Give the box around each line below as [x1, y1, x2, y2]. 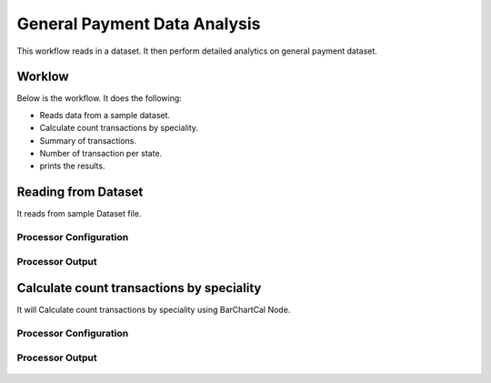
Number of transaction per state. [39, 148, 163, 159]
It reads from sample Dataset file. [16, 208, 142, 219]
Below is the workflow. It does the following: [16, 93, 182, 104]
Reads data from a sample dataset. [39, 109, 171, 120]
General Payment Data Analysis [16, 14, 261, 34]
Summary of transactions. [39, 135, 136, 146]
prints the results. [39, 160, 105, 172]
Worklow [16, 69, 69, 85]
